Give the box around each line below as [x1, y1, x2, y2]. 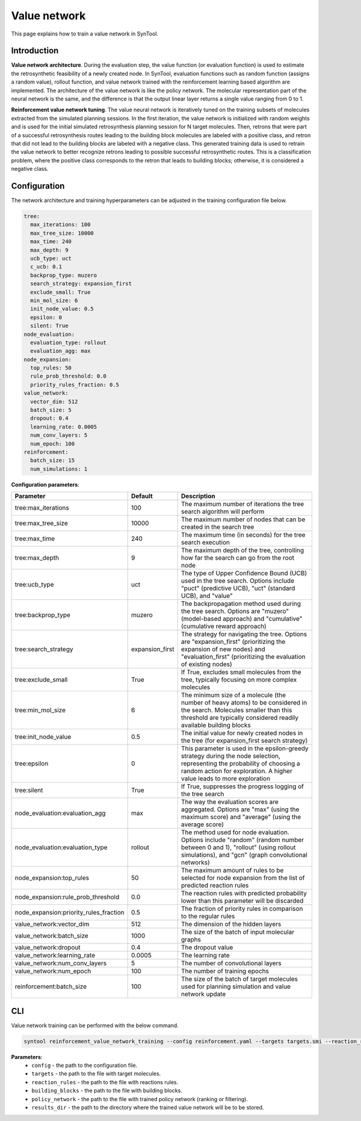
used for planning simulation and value [180, 983, 291, 991]
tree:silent [14, 786, 43, 794]
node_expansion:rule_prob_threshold [14, 893, 120, 901]
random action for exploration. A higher [180, 767, 293, 776]
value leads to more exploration [180, 774, 271, 783]
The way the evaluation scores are [180, 798, 279, 806]
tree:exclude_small [14, 676, 68, 684]
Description [180, 492, 216, 501]
